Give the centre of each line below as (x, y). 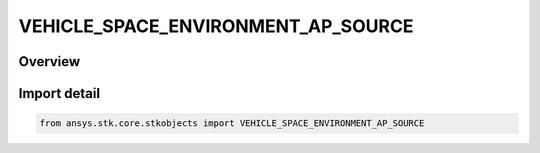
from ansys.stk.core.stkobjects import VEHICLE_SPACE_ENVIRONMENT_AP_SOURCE (232, 123)
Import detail (59, 93)
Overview (49, 61)
